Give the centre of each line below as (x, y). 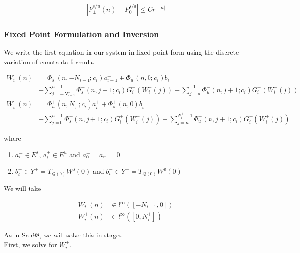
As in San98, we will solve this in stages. (64, 235)
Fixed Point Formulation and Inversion (82, 34)
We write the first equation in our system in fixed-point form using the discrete (121, 52)
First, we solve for (30, 244)
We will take (22, 188)
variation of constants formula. (49, 61)
